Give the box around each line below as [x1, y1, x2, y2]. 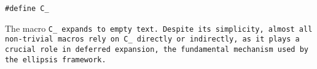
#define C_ [5, 4, 49, 13]
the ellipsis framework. [5, 55, 106, 64]
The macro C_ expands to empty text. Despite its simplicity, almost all [5, 21, 313, 34]
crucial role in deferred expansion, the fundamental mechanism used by [5, 45, 308, 54]
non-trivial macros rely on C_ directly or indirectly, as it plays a [5, 35, 300, 44]
